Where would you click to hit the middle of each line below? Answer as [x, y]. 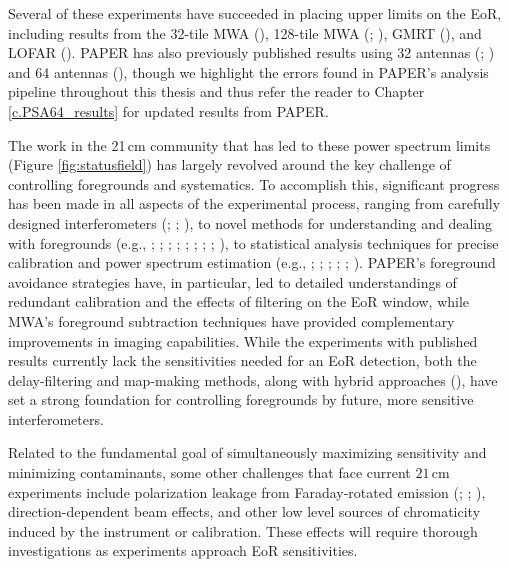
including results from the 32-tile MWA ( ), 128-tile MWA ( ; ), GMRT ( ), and [245, 32]
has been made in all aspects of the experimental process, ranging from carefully [254, 203]
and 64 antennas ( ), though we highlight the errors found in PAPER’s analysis [248, 71]
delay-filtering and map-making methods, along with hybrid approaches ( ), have [253, 379]
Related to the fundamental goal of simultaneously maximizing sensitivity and [247, 452]
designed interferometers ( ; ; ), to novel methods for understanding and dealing [250, 222]
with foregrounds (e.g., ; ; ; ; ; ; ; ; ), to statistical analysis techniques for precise [253, 242]
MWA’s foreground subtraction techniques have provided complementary [231, 320]
